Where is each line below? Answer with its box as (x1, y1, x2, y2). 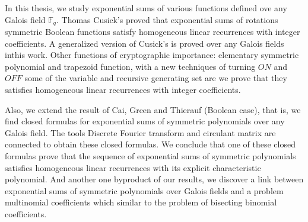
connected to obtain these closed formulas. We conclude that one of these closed (5, 138, 296, 150)
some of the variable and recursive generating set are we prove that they (24, 72, 287, 84)
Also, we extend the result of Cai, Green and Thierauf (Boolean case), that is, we (5, 103, 301, 115)
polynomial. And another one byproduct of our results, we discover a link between (5, 173, 304, 185)
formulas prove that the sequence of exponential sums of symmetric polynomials (5, 149, 296, 162)
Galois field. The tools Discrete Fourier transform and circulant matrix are (5, 126, 276, 139)
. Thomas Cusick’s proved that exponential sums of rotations (56, 13, 278, 25)
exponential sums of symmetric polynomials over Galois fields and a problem (5, 184, 284, 197)
